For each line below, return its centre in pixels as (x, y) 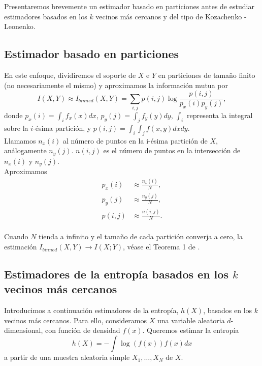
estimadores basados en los (46, 16)
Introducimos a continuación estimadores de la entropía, (91, 310)
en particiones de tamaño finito (207, 75)
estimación (21, 247)
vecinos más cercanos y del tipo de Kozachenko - (171, 16)
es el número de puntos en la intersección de (172, 150)
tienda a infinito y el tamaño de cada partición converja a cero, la (141, 236)
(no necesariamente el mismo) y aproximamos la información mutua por (116, 85)
